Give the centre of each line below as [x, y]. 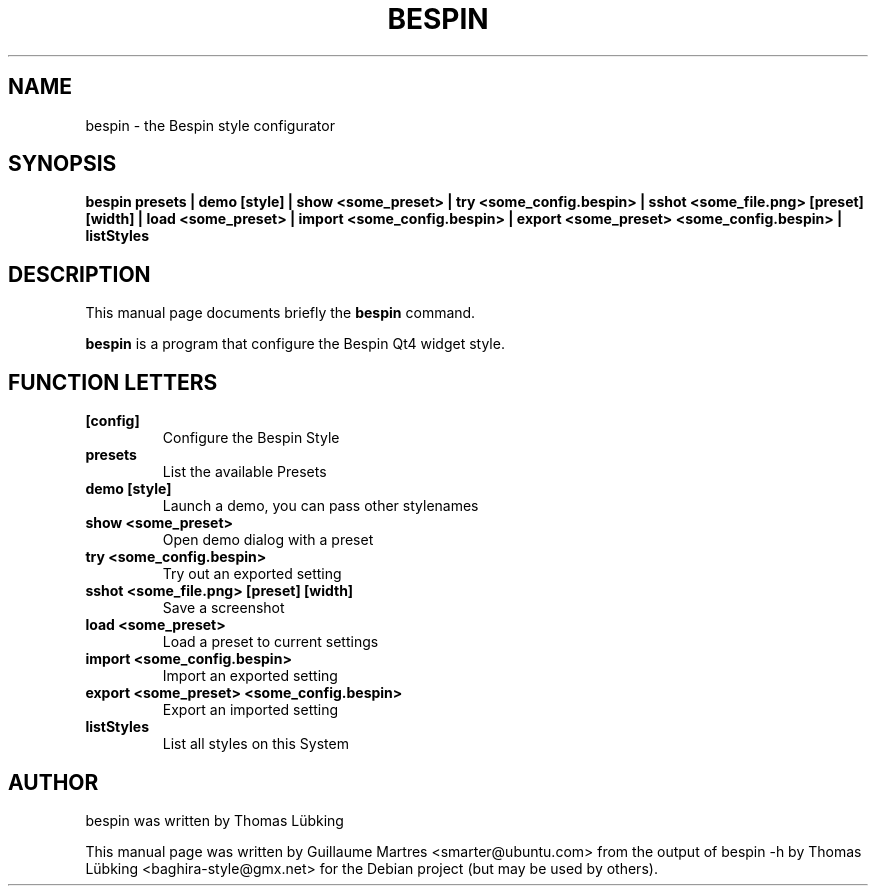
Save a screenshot [223, 608]
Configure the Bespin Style [251, 438]
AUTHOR [53, 782]
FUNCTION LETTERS [113, 382]
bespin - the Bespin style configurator [210, 125]
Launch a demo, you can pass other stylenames [320, 506]
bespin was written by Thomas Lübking [214, 820]
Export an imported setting [250, 710]
